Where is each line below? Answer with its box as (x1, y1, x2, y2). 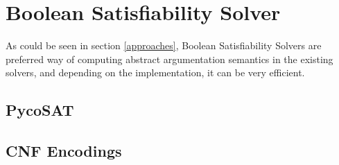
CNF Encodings (6, 140, 122, 162)
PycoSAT (6, 99, 74, 121)
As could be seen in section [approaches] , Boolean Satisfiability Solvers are (6, 38, 322, 53)
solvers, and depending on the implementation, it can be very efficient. (6, 65, 305, 80)
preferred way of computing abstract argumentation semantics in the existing (6, 51, 333, 66)
